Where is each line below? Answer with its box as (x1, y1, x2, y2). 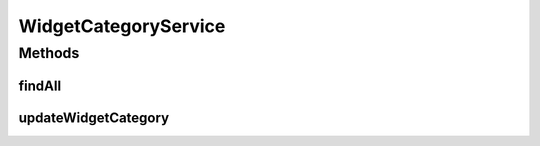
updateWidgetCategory (18, 109, 170, 126)
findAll (18, 77, 62, 94)
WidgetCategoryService (18, 15, 226, 37)
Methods (18, 44, 80, 62)
